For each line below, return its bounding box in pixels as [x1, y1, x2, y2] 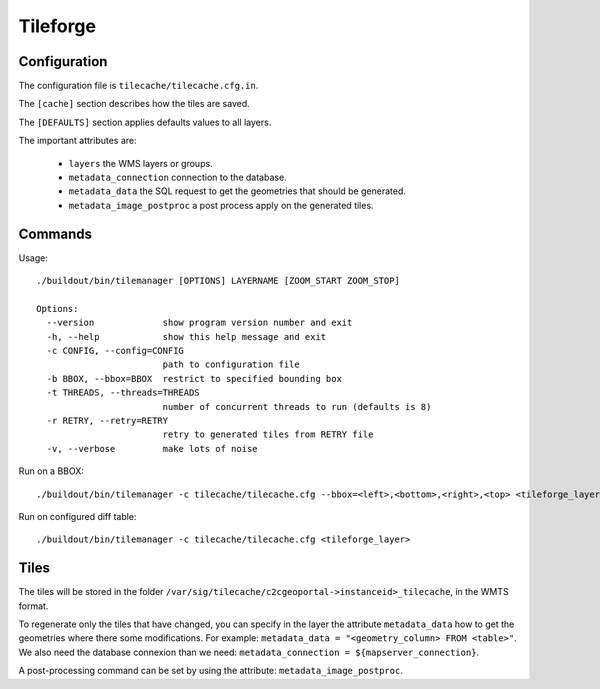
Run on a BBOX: [18, 465, 85, 477]
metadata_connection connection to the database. [68, 171, 287, 184]
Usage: [18, 251, 49, 264]
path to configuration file [162, 359, 300, 370]
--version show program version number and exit [46, 317, 353, 329]
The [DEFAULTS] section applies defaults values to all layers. [18, 116, 272, 128]
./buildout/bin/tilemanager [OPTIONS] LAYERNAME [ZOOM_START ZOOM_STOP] [36, 275, 400, 287]
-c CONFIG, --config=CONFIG [46, 345, 185, 357]
